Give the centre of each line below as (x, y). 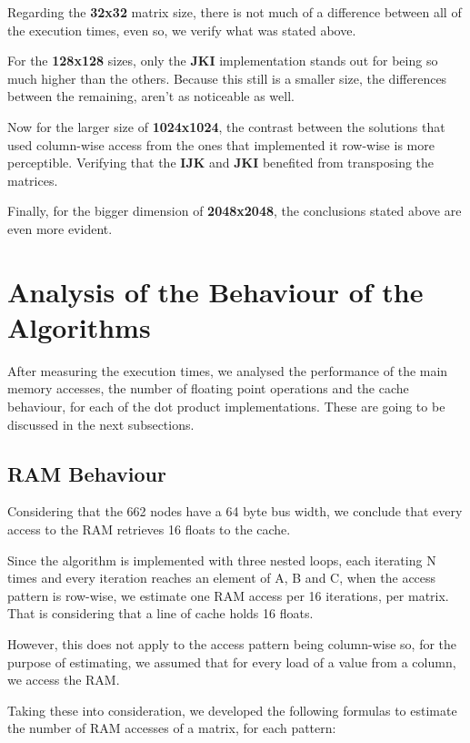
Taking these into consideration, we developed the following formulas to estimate (232, 710)
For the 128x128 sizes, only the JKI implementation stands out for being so (223, 61)
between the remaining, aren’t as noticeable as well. (151, 96)
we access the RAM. (64, 680)
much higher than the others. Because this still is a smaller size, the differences (227, 78)
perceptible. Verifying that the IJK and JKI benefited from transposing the (221, 163)
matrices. (33, 180)
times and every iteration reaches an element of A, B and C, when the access (222, 578)
